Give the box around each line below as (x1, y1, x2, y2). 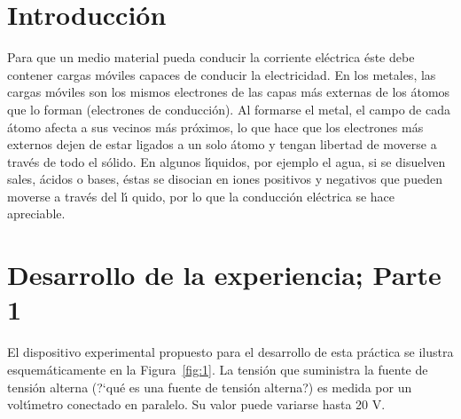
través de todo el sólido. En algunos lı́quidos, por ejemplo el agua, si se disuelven (7, 152, 446, 170)
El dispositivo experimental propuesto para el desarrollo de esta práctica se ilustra (7, 343, 454, 361)
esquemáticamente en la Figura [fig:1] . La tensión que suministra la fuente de (7, 360, 428, 378)
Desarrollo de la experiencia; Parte (7, 257, 441, 293)
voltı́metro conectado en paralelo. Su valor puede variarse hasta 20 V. (7, 395, 386, 414)
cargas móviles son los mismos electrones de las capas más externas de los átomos (7, 83, 450, 101)
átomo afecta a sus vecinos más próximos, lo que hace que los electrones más (7, 117, 424, 136)
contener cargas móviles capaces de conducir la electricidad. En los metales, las (7, 65, 436, 83)
